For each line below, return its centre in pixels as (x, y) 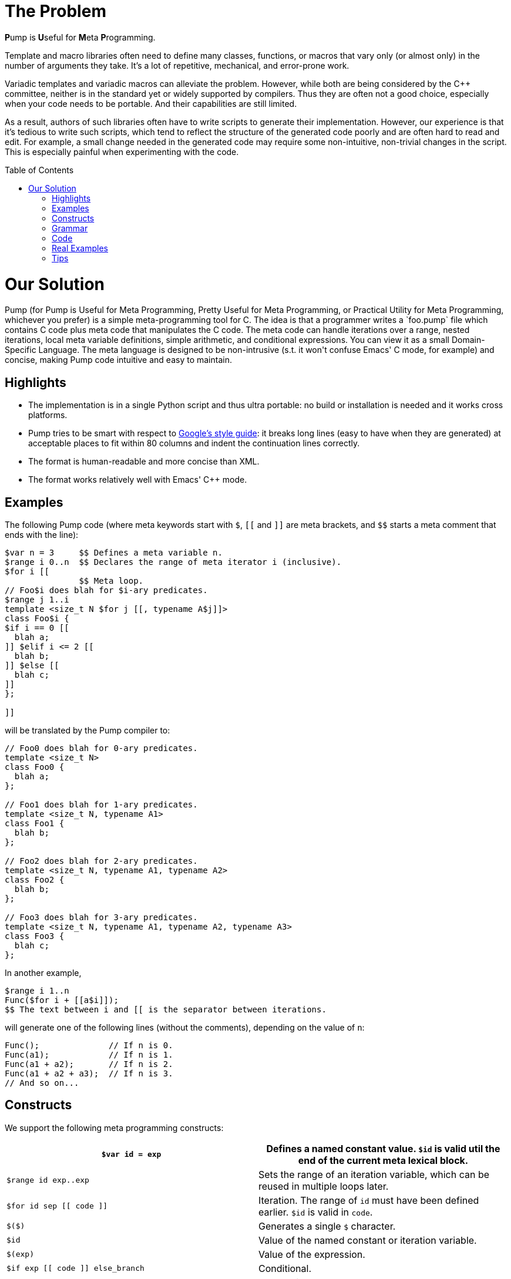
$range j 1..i (37, 599)
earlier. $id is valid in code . (316, 1212)
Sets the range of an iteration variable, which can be (374, 1174)
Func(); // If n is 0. (89, 1045)
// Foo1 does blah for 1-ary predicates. (101, 804)
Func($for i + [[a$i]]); (62, 1000)
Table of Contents (39, 170)
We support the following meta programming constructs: (114, 1127)
